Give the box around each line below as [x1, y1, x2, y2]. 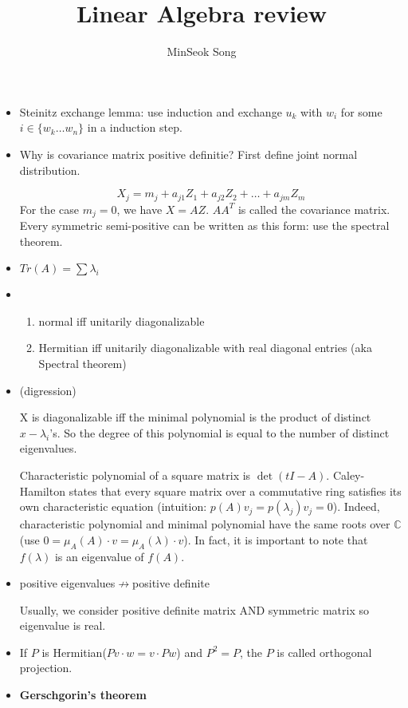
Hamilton [19, 482, 65, 499]
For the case [19, 200, 79, 217]
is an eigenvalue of [54, 548, 144, 564]
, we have [116, 200, 163, 217]
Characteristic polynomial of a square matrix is [19, 466, 251, 483]
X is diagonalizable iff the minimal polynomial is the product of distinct [19, 409, 371, 425]
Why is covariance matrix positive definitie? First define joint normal [19, 145, 358, 162]
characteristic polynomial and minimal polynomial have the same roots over [19, 516, 390, 532]
